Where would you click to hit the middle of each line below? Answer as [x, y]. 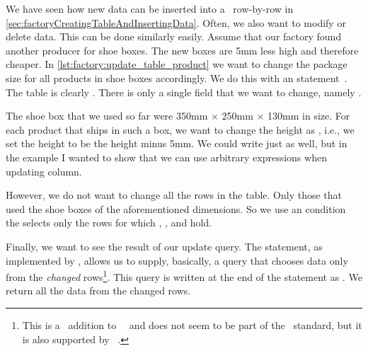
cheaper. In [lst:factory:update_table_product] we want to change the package [177, 64]
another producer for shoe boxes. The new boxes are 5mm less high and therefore [182, 50]
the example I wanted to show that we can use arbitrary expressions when [166, 157]
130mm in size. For [309, 116]
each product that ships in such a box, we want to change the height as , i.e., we [180, 129]
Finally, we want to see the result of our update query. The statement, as [164, 246]
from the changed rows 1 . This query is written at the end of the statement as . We [184, 276]
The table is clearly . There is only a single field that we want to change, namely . [184, 92]
